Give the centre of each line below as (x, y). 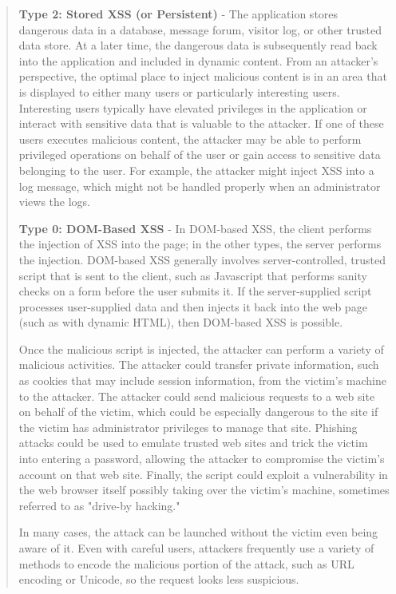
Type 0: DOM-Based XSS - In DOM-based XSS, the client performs (195, 228)
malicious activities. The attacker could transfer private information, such (199, 364)
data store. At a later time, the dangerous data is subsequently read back (198, 45)
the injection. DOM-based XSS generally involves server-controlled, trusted (202, 259)
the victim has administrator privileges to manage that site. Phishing (188, 427)
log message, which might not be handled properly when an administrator (200, 186)
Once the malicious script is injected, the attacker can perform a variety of (201, 348)
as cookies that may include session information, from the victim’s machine (202, 380)
